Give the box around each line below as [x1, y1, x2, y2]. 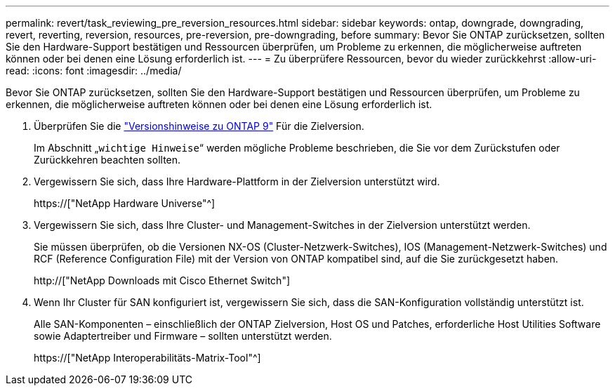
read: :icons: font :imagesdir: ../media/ [6, 65, 182, 77]
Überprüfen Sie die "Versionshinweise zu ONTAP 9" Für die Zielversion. [34, 120, 364, 132]
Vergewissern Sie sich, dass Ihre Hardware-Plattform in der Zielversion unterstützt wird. [34, 175, 440, 187]
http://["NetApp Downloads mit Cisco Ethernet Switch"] [34, 274, 291, 286]
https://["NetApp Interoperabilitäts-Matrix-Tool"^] [34, 352, 261, 364]
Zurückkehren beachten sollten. [34, 154, 181, 166]
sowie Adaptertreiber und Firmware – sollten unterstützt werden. [34, 330, 332, 342]
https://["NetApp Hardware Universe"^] [34, 197, 216, 209]
